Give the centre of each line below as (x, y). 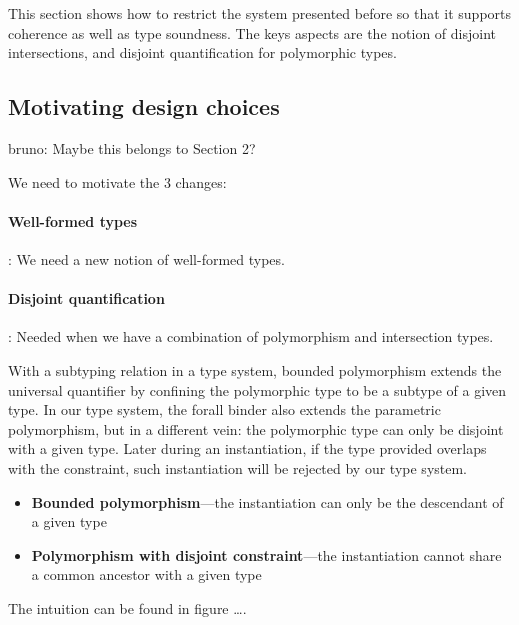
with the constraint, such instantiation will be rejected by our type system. (238, 467)
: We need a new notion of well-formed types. (146, 258)
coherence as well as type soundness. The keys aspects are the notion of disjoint (252, 32)
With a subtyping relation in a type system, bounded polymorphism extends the (255, 369)
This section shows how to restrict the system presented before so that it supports (260, 13)
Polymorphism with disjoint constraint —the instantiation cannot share (266, 554)
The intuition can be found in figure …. (127, 607)
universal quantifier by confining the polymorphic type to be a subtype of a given (257, 389)
